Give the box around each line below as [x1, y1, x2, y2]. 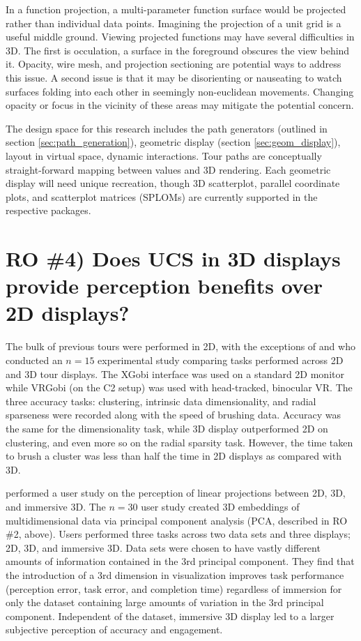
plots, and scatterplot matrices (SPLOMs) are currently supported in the [6, 189, 318, 204]
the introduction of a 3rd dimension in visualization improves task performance [6, 567, 344, 582]
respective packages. [6, 203, 91, 218]
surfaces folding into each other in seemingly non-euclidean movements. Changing [6, 84, 354, 98]
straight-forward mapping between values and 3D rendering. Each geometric [6, 162, 331, 176]
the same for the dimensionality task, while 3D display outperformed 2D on [6, 421, 328, 435]
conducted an [6, 353, 63, 367]
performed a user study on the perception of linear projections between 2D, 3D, [6, 485, 346, 500]
